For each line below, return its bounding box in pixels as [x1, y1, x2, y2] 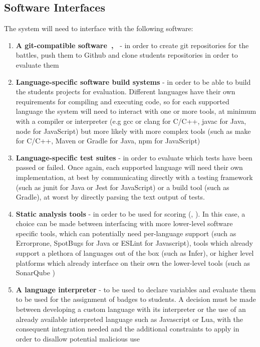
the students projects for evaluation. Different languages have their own [16, 86, 235, 97]
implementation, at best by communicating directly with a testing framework [16, 171, 253, 182]
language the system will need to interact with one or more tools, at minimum [16, 106, 256, 116]
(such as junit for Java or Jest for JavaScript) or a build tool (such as [16, 182, 229, 192]
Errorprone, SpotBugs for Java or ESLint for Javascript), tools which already [16, 238, 253, 248]
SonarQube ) [16, 267, 56, 278]
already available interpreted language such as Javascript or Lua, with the [16, 313, 243, 324]
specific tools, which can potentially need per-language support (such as [16, 228, 236, 238]
